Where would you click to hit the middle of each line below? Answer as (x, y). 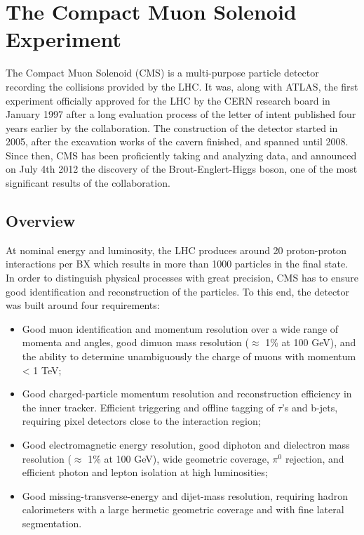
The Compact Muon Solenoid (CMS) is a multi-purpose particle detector (162, 73)
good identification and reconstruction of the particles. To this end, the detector (178, 291)
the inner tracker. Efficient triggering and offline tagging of (148, 407)
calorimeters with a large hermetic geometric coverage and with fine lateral (183, 509)
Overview (41, 221)
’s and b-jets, (310, 407)
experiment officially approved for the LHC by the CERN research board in (168, 100)
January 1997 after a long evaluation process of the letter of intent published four (181, 114)
